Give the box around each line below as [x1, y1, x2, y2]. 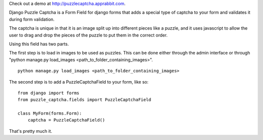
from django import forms [18, 90, 80, 96]
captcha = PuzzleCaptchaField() [27, 117, 105, 123]
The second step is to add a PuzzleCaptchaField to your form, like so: [9, 79, 149, 85]
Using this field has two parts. [9, 41, 69, 47]
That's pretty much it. [9, 128, 53, 134]
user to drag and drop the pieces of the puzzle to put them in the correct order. [9, 32, 168, 38]
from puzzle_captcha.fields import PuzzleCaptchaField [18, 97, 151, 103]
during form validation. [9, 16, 55, 22]
